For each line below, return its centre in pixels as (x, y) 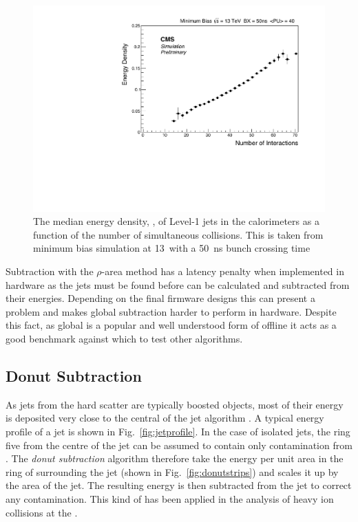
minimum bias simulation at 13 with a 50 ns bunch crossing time (172, 248)
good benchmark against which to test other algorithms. (124, 338)
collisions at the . (42, 512)
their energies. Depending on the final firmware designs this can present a (160, 298)
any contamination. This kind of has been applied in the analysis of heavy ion (170, 498)
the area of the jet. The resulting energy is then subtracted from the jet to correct (179, 485)
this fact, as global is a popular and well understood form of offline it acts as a (171, 325)
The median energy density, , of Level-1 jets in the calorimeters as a (176, 221)
